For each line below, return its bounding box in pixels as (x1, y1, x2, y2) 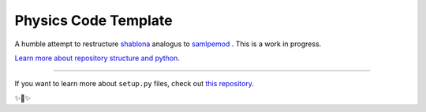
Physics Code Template (14, 12, 173, 29)
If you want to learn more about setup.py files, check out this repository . (14, 79, 254, 89)
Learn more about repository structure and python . (14, 53, 181, 63)
